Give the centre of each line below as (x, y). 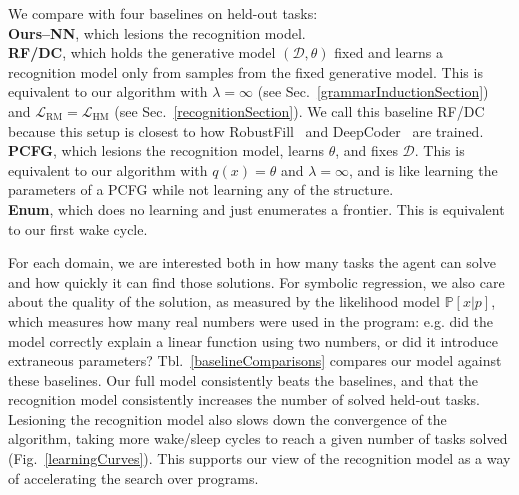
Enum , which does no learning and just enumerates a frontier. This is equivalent (256, 208)
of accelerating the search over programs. (133, 477)
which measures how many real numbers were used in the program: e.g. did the (251, 320)
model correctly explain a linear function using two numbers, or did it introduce (253, 340)
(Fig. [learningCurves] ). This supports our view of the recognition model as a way (259, 458)
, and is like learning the (423, 169)
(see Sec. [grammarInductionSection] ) (373, 91)
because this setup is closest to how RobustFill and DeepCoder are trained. (246, 130)
